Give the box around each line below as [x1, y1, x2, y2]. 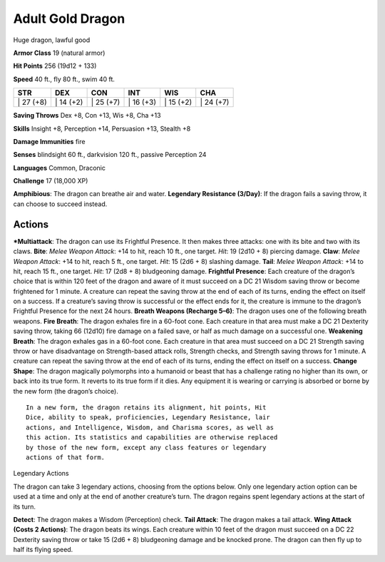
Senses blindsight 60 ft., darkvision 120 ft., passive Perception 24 [13, 150, 207, 159]
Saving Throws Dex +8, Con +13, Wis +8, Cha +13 [13, 111, 161, 120]
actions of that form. [26, 453, 106, 461]
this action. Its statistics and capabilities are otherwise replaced [26, 434, 278, 441]
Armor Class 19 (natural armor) [13, 48, 106, 57]
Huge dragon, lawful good [13, 36, 91, 44]
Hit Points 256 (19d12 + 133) [13, 61, 97, 71]
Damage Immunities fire [13, 137, 86, 145]
